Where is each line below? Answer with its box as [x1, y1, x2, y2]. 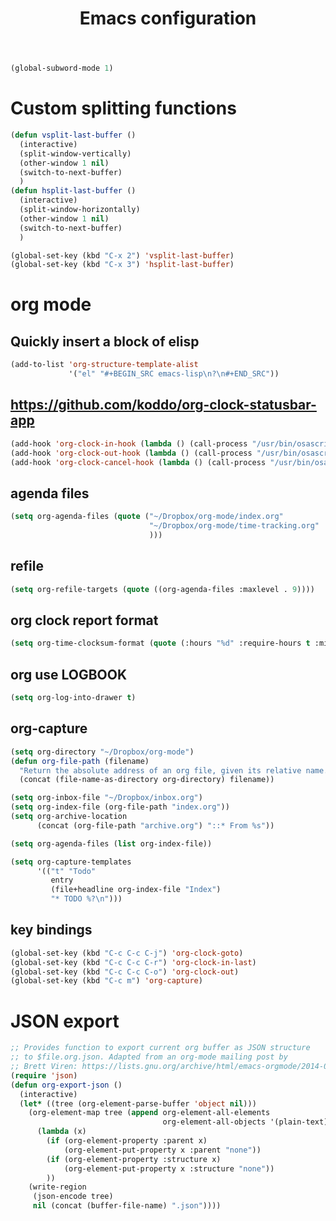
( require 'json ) [10, 1070, 78, 1081]
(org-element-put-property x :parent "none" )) [63, 1145, 262, 1155]
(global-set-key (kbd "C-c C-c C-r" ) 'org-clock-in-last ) [10, 957, 257, 967]
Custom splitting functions [10, 97, 237, 120]
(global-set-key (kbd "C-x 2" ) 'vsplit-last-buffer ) [10, 250, 235, 261]
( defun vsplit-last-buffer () [10, 130, 137, 140]
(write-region [28, 1182, 87, 1192]
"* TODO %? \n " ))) [50, 894, 123, 904]
